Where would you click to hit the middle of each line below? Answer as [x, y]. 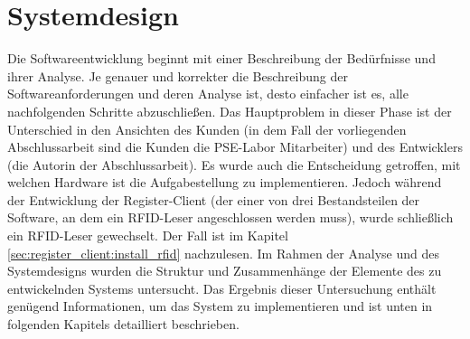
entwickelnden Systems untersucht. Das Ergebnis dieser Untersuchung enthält [222, 288]
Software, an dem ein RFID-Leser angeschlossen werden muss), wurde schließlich [230, 217]
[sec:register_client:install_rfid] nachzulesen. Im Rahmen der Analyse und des [223, 253]
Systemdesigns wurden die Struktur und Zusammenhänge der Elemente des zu [225, 271]
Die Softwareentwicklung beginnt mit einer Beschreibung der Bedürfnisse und [221, 58]
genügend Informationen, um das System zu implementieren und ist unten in [220, 306]
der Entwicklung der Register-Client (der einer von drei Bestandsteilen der [214, 199]
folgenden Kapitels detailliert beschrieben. [123, 324]
